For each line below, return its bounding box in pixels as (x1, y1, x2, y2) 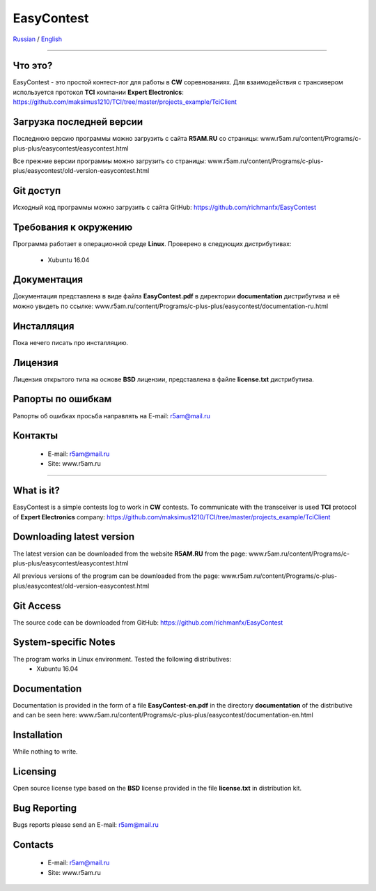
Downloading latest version (13, 531, 135, 543)
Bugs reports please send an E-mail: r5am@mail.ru (13, 820, 159, 829)
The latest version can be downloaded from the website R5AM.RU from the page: (13, 549, 247, 558)
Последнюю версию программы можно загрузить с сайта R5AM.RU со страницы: (13, 135, 259, 143)
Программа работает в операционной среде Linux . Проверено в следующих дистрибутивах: (13, 240, 292, 248)
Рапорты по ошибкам (13, 393, 112, 405)
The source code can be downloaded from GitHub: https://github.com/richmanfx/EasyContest (13, 618, 283, 627)
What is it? (13, 485, 61, 496)
